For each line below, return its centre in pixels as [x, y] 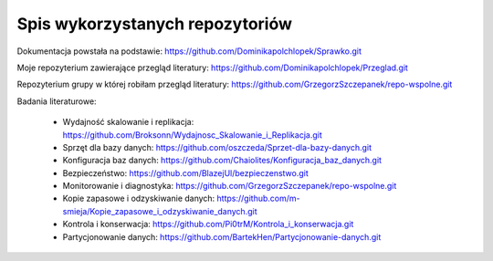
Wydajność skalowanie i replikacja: [128, 122]
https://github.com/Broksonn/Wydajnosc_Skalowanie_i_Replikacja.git [193, 135]
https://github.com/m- [258, 198]
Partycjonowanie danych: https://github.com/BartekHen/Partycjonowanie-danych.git [222, 236]
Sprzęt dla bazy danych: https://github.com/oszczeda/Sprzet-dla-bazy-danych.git [217, 147]
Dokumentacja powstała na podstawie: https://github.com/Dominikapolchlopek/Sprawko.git [189, 51]
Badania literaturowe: [57, 101]
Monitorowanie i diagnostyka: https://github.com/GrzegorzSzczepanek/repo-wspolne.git [230, 186]
